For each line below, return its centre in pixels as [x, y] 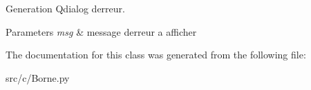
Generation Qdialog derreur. [65, 8]
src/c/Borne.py [38, 77]
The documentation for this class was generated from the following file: [156, 55]
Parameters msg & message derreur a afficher [101, 31]
